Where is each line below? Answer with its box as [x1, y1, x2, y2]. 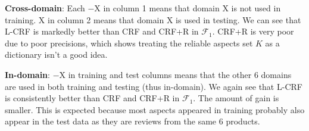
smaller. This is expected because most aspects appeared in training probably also [5, 103, 305, 116]
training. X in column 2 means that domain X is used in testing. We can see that [5, 13, 301, 26]
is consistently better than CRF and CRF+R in [5, 92, 180, 104]
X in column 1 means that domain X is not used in [94, 2, 281, 14]
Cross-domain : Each [5, 2, 85, 14]
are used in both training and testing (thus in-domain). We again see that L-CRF [5, 80, 302, 92]
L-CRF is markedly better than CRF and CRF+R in [5, 25, 199, 38]
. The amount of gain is [193, 92, 279, 104]
